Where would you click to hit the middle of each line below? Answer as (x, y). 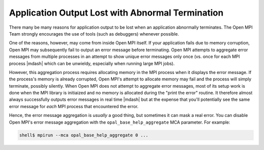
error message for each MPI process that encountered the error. (74, 106)
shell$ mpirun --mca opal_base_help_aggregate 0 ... (84, 135)
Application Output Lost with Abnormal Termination (116, 13)
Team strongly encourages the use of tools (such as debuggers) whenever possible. (94, 34)
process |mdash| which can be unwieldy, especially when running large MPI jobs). (92, 63)
